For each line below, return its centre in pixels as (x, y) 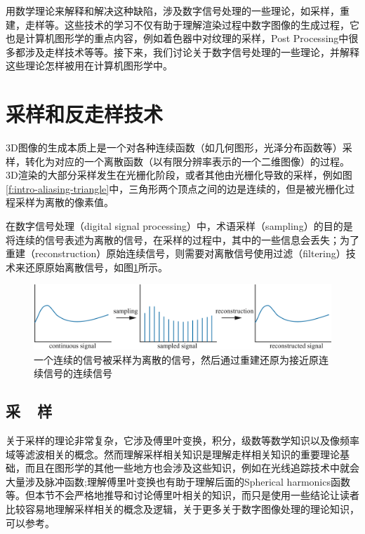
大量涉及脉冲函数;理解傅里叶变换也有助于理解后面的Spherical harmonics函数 (178, 481)
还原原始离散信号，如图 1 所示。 (96, 267)
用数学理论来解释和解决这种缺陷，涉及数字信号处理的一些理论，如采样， (173, 11)
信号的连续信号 (78, 373)
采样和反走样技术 (85, 114)
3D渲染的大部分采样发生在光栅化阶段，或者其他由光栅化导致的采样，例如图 (179, 175)
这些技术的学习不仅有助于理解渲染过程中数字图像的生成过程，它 (212, 24)
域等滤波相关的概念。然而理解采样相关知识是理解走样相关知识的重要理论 (173, 454)
